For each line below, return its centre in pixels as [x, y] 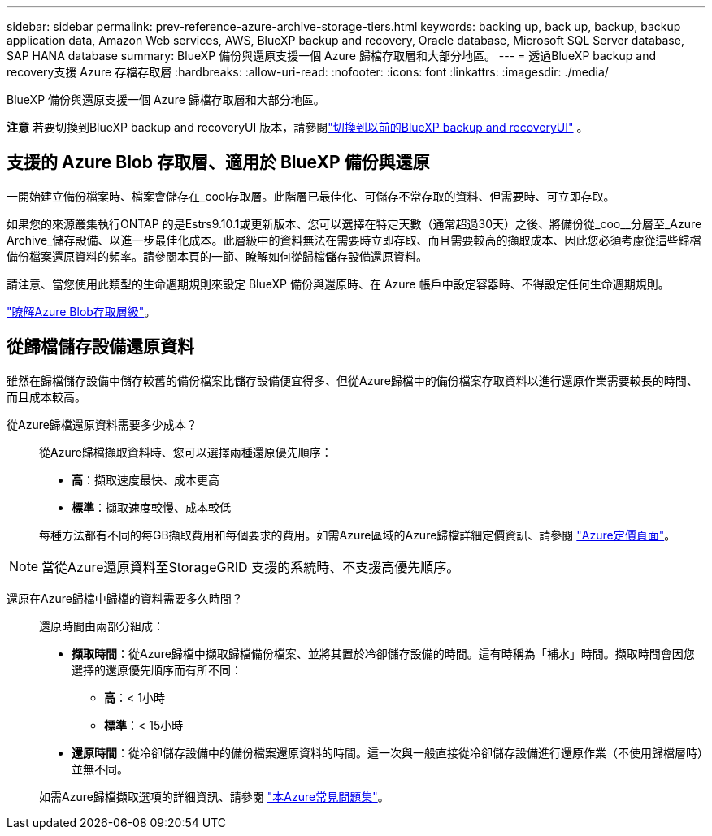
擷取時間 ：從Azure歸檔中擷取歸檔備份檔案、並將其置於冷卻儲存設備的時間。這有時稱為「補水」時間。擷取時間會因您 [383, 653]
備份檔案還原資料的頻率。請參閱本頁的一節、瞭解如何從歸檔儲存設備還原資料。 [217, 256]
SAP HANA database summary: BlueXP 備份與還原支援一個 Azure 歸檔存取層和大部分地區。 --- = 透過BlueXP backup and [332, 56]
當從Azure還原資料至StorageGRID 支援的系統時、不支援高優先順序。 [251, 567]
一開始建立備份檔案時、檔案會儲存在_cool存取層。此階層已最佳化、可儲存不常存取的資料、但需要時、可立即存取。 [311, 196]
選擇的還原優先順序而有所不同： [157, 669]
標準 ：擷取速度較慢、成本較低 [151, 507]
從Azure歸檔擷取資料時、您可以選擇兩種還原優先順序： [186, 452]
